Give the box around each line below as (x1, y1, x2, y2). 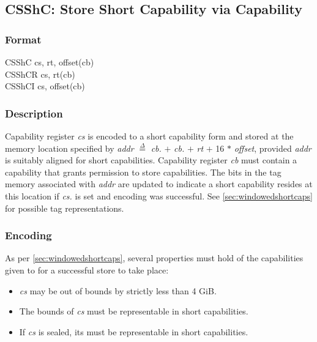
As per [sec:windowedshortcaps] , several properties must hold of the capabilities (5, 251, 304, 264)
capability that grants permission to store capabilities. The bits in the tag (5, 165, 282, 178)
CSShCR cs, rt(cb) (5, 67, 75, 80)
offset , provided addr (234, 141, 311, 154)
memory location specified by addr (5, 141, 134, 154)
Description (5, 105, 63, 121)
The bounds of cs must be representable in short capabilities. (19, 305, 248, 318)
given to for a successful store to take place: (5, 263, 169, 276)
